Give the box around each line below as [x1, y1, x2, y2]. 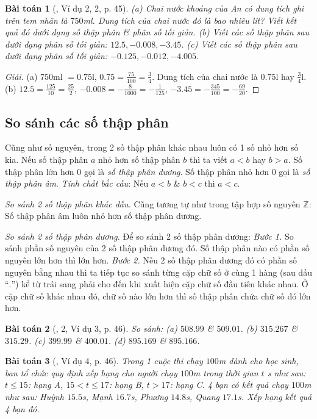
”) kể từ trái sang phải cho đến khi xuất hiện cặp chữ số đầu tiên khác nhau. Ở [11, 278, 308, 290]
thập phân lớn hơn [5, 165, 74, 177]
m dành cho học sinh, [218, 354, 299, 367]
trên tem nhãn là [5, 13, 68, 26]
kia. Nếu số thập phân [5, 152, 88, 165]
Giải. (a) [5, 70, 38, 82]
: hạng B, [109, 378, 144, 391]
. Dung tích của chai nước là [152, 70, 258, 82]
